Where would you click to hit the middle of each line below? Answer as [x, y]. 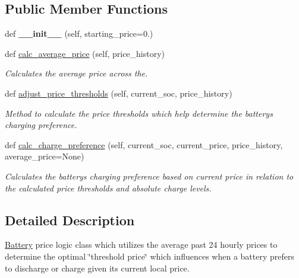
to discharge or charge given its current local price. [97, 268]
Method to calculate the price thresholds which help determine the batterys [139, 113]
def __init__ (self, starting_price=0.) [79, 33]
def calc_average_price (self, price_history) [85, 53]
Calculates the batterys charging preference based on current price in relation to [149, 176]
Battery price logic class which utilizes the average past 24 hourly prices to [141, 245]
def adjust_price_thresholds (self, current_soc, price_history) [119, 93]
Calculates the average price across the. [76, 73]
